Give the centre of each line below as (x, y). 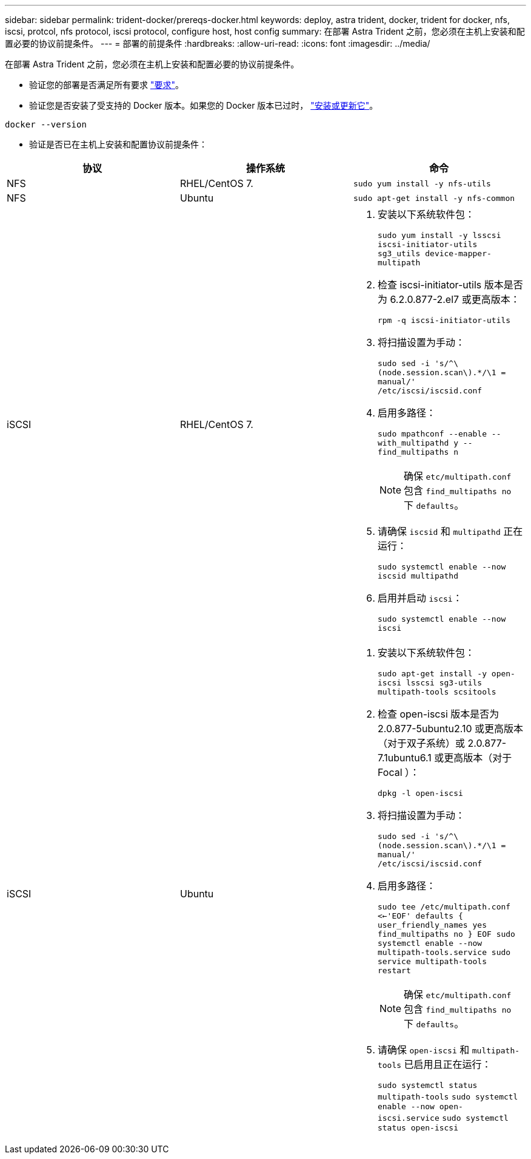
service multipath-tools (432, 961)
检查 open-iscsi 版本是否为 (438, 714)
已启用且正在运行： (448, 1064)
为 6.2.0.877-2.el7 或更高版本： (449, 299)
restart (394, 970)
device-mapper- (458, 253)
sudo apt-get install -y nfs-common (434, 198)
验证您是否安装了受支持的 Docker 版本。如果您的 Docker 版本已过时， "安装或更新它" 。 (204, 105)
